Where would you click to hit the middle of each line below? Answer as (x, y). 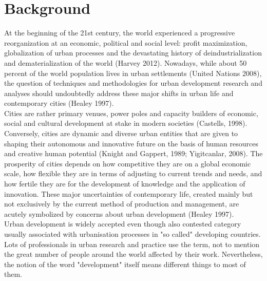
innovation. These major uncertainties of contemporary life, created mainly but (129, 193)
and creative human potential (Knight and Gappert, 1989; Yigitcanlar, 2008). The (133, 153)
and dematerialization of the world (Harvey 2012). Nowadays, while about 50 (126, 62)
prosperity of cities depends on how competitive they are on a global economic (128, 163)
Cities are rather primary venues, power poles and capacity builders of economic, (131, 113)
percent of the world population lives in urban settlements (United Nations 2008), (133, 73)
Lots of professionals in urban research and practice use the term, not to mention (132, 244)
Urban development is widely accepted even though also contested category (123, 224)
